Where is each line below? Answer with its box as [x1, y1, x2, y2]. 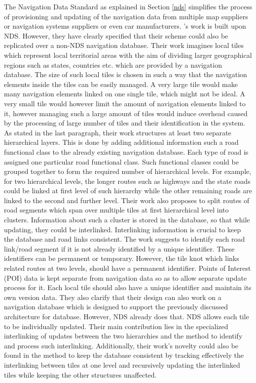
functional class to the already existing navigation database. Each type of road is [4, 146, 249, 157]
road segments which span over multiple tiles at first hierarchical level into [4, 205, 229, 215]
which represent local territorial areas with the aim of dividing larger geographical [4, 49, 252, 60]
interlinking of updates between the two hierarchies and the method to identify [4, 331, 243, 341]
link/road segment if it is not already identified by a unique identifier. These [4, 243, 235, 254]
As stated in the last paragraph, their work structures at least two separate [4, 127, 231, 137]
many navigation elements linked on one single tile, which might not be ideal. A [4, 88, 245, 99]
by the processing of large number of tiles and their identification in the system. [4, 118, 245, 128]
